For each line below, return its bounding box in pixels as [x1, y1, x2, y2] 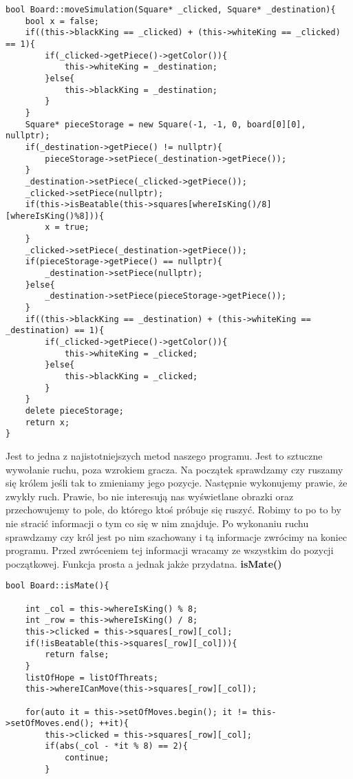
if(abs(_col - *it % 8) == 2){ [45, 741, 188, 751]
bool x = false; [25, 16, 100, 26]
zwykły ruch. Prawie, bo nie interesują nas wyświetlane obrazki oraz [6, 489, 294, 503]
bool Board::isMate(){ [6, 581, 109, 591]
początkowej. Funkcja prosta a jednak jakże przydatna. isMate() [6, 556, 282, 570]
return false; [45, 650, 109, 660]
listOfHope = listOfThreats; [25, 672, 158, 683]
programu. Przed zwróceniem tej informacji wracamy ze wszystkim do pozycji [6, 543, 334, 557]
